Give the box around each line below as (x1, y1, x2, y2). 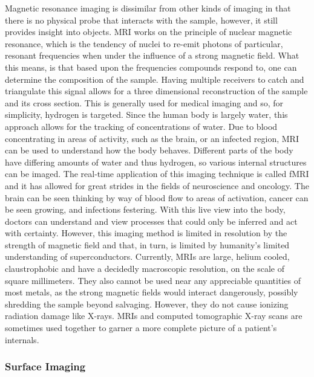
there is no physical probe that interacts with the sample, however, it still (5, 13, 278, 26)
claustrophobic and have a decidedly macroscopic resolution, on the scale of (5, 262, 285, 275)
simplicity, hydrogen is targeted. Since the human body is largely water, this (5, 108, 288, 121)
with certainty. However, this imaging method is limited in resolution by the (5, 227, 287, 239)
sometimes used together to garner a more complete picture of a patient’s (5, 321, 277, 334)
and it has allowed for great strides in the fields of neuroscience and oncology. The (5, 179, 309, 192)
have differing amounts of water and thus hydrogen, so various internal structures (5, 155, 307, 168)
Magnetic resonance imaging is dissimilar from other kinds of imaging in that (5, 2, 291, 14)
